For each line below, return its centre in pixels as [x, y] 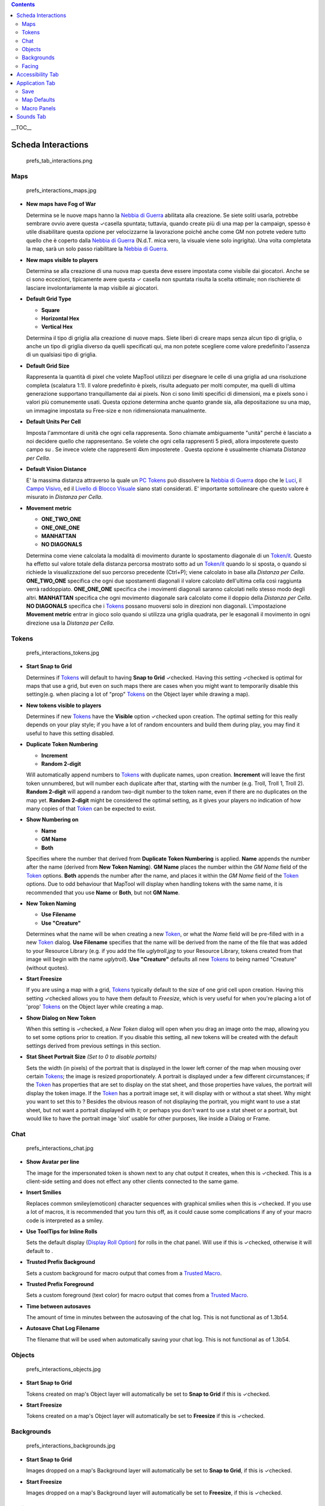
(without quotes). [48, 967]
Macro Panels [39, 108]
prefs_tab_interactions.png [59, 160]
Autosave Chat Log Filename [63, 1328]
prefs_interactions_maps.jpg [61, 190]
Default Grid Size [48, 366]
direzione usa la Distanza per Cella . [70, 623]
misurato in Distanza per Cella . [64, 497]
